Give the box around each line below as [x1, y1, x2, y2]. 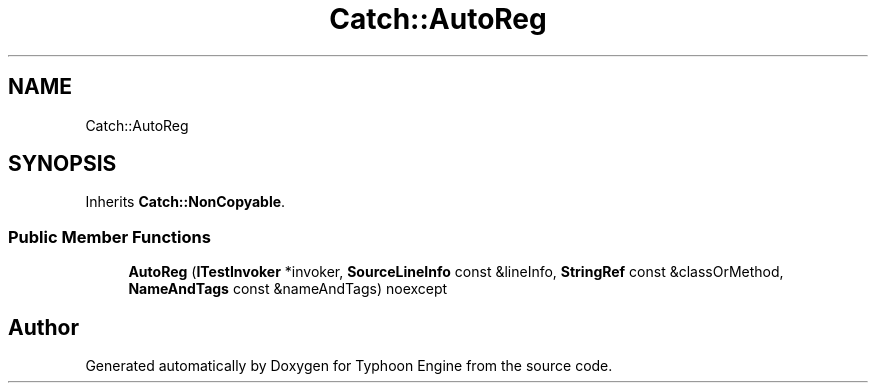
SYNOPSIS [8, 151, 117, 177]
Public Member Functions [8, 226, 211, 247]
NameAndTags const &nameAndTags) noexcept [128, 280, 448, 298]
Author [8, 314, 79, 340]
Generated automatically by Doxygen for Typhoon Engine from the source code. [85, 357, 613, 375]
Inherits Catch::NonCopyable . [85, 193, 286, 211]
